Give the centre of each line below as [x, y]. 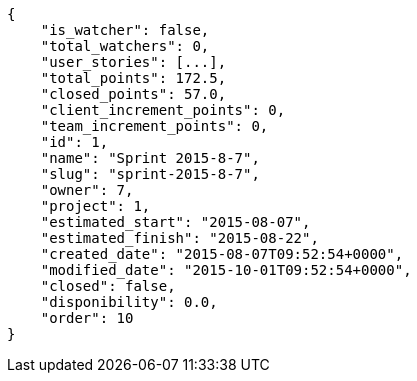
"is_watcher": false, [125, 30]
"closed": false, [108, 286]
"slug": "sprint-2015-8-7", [150, 174]
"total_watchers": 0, [125, 46]
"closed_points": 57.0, [133, 94]
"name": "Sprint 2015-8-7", [150, 158]
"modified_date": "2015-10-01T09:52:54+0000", [226, 270]
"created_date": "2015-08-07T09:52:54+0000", [222, 254]
